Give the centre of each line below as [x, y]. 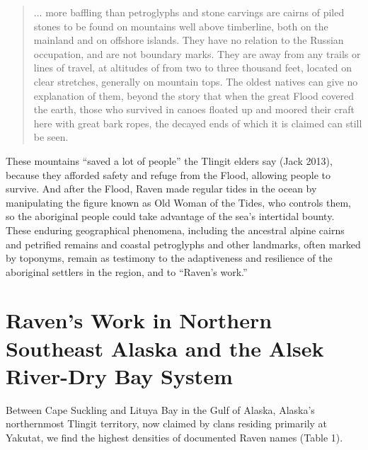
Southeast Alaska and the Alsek [165, 348]
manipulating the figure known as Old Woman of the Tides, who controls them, [178, 202]
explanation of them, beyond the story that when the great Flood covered [194, 95]
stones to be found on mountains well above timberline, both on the [181, 26]
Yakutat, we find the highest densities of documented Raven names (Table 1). [174, 437]
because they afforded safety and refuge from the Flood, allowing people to [168, 174]
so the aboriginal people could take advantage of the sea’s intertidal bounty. [170, 216]
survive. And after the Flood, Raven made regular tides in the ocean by [161, 189]
